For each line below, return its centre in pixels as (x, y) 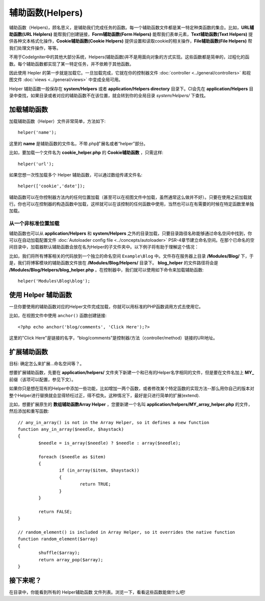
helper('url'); (36, 164)
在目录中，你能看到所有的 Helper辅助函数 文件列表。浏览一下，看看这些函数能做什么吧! (97, 592)
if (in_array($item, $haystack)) (99, 470)
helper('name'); (37, 133)
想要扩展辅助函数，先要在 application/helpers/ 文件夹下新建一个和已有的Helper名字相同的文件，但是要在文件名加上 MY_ (132, 373)
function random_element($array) (58, 539)
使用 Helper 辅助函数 (40, 295)
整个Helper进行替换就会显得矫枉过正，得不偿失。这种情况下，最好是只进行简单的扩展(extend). (105, 395)
